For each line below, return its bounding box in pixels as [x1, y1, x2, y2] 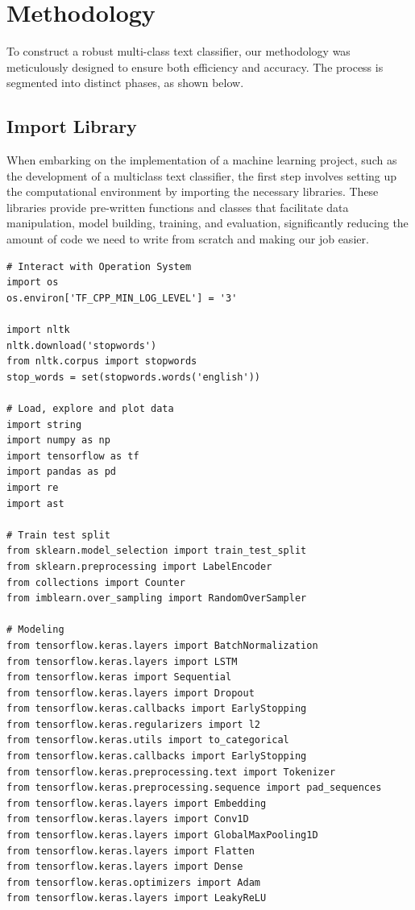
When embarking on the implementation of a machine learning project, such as [6, 152, 397, 168]
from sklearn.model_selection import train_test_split [6, 545, 307, 557]
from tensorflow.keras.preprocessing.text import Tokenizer [6, 766, 336, 778]
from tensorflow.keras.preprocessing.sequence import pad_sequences [6, 782, 382, 794]
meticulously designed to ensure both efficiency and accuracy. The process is [6, 58, 384, 75]
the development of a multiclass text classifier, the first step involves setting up [6, 167, 397, 184]
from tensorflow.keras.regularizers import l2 [6, 718, 260, 730]
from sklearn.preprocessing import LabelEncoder [6, 560, 272, 572]
